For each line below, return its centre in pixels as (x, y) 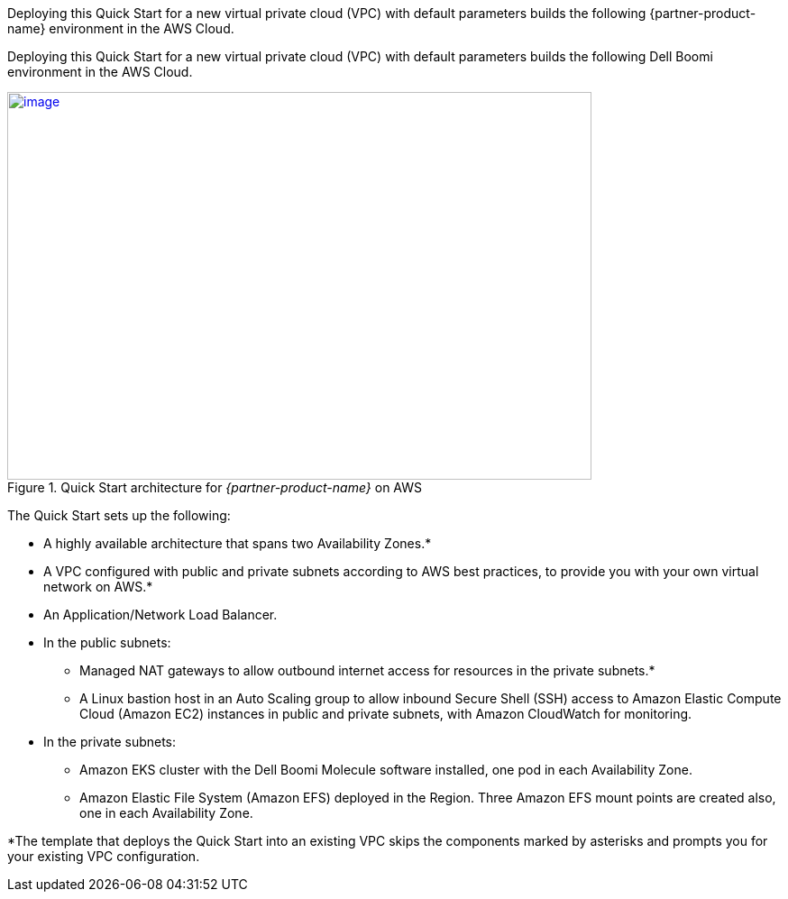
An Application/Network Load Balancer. (160, 615)
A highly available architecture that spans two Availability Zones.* (238, 543)
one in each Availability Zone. (166, 813)
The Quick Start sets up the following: (119, 515)
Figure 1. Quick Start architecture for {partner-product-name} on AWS (215, 487)
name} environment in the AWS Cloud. (121, 28)
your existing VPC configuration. (104, 856)
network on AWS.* (98, 587)
